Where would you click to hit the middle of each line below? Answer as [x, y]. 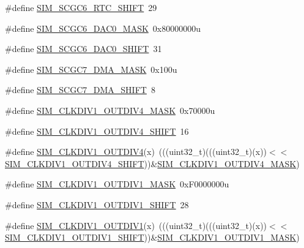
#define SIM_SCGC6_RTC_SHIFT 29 [81, 7]
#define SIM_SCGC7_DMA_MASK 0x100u [91, 69]
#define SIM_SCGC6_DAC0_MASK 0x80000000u [103, 28]
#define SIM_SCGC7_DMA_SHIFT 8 [80, 90]
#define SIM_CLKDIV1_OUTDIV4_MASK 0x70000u [110, 110]
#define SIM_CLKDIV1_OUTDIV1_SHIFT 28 [97, 204]
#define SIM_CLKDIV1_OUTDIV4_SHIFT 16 [97, 131]
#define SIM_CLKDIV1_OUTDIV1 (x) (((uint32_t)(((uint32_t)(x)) [136, 225]
